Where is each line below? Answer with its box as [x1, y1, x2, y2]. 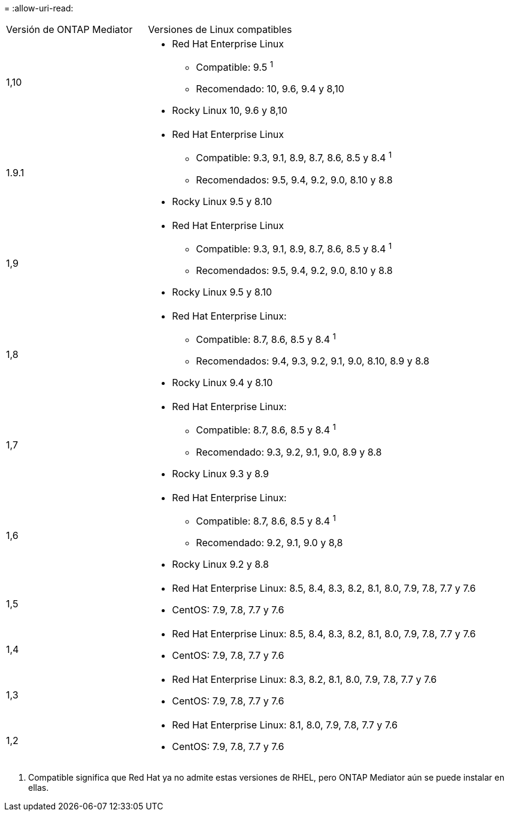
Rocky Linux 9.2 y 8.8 [172, 558, 269, 570]
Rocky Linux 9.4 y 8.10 [172, 377, 273, 389]
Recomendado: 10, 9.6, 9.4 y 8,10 [196, 83, 344, 95]
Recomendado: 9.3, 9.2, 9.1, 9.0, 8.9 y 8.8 [196, 445, 382, 458]
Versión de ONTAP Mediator [6, 23, 133, 35]
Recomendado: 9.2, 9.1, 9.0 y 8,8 [196, 536, 343, 549]
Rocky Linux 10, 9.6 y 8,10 [172, 104, 287, 117]
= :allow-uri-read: [4, 3, 74, 13]
